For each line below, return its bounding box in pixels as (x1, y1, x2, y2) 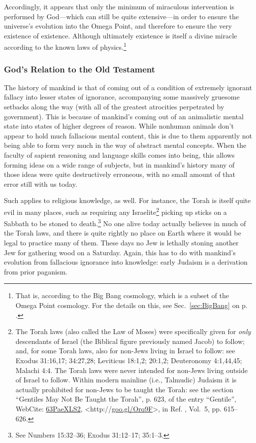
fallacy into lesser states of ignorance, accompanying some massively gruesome (4, 92, 240, 102)
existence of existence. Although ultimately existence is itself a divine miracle (4, 30, 237, 40)
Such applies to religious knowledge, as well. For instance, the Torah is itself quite (4, 195, 251, 205)
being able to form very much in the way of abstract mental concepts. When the (4, 140, 247, 150)
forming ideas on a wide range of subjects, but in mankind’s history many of (4, 159, 235, 170)
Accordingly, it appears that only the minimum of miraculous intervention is (4, 1, 234, 11)
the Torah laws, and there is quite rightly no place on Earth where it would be (4, 228, 241, 238)
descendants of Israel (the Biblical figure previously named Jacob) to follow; (15, 336, 245, 346)
